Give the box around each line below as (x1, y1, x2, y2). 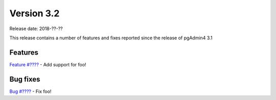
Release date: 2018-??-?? (9, 26, 63, 32)
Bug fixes (9, 74, 40, 84)
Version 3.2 (9, 8, 60, 19)
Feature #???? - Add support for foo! (9, 61, 86, 67)
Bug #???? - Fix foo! (9, 88, 52, 94)
